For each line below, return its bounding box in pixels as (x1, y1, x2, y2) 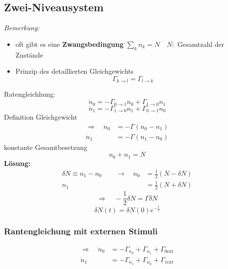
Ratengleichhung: (4, 89, 56, 99)
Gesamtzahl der (177, 39, 225, 49)
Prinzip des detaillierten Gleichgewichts (15, 66, 134, 76)
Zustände (15, 49, 43, 60)
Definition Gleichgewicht (4, 112, 77, 122)
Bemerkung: (4, 22, 40, 33)
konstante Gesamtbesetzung (4, 142, 88, 152)
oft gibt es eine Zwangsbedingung (15, 39, 124, 49)
